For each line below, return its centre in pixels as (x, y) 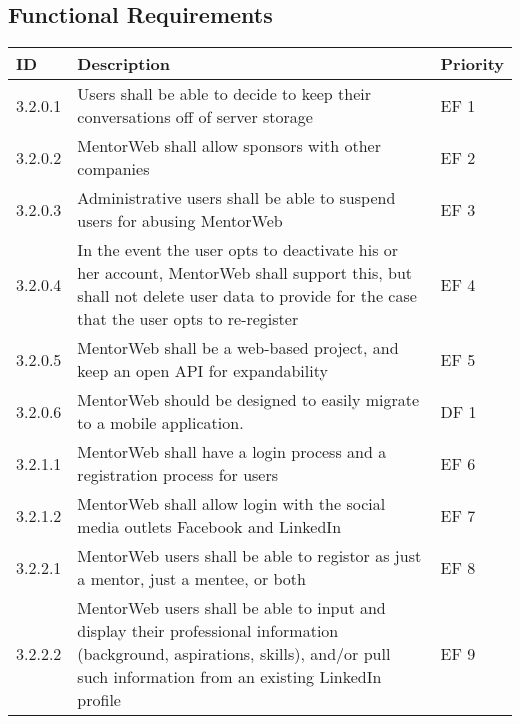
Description (123, 64)
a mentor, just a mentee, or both (191, 579)
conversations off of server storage (195, 117)
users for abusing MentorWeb (180, 221)
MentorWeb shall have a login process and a (232, 452)
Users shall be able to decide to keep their (224, 94)
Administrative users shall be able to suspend (236, 198)
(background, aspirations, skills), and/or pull (234, 654)
